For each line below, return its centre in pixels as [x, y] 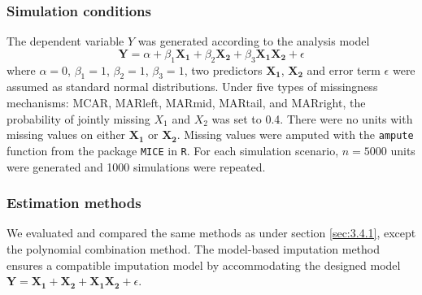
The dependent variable [65, 41]
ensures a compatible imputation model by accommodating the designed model [204, 265]
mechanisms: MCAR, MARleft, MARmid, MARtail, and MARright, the [186, 102]
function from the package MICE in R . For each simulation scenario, [173, 150]
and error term [344, 69]
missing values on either [66, 134]
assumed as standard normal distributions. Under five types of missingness [192, 87]
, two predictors [223, 69]
